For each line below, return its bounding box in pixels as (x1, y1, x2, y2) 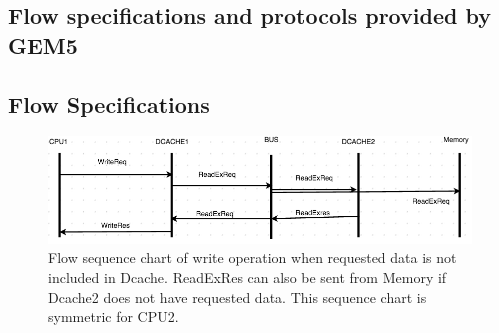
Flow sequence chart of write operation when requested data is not (48, 247, 457, 268)
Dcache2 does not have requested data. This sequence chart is (48, 286, 427, 307)
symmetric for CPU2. (48, 306, 179, 327)
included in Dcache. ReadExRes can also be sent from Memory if (48, 267, 447, 288)
